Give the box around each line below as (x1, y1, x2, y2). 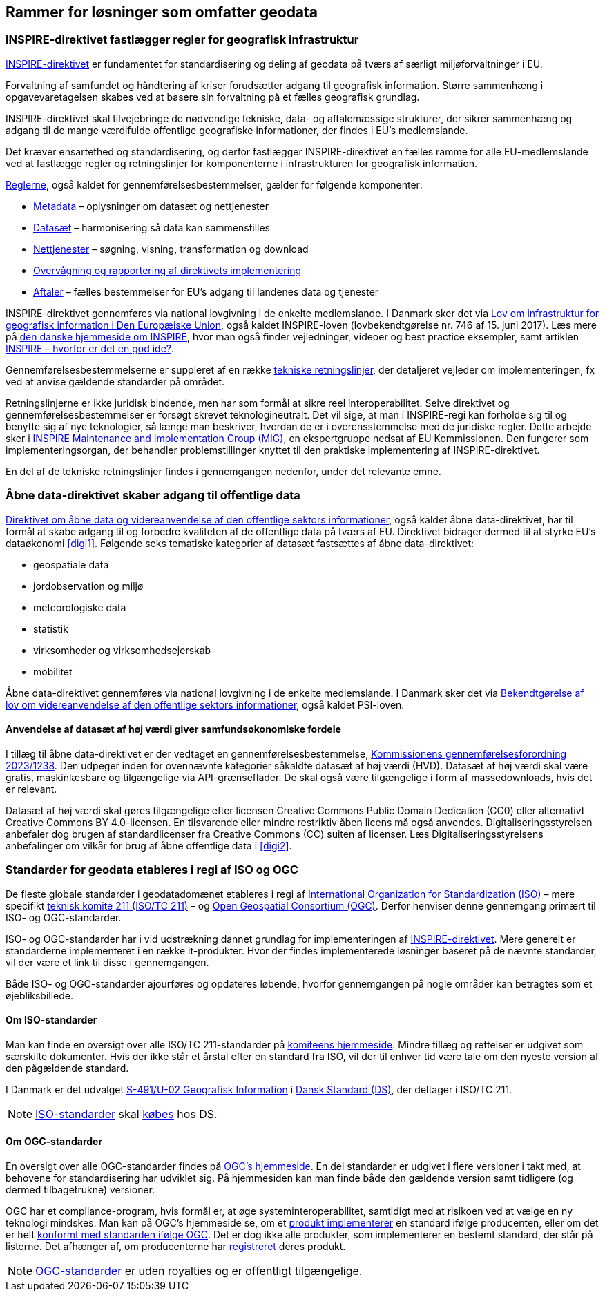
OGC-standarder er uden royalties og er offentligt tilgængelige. (35, 1263, 363, 1278)
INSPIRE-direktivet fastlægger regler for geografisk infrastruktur (6, 32, 359, 47)
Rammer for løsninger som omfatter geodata (6, 3, 318, 21)
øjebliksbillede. (6, 989, 74, 1001)
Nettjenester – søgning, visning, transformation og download (33, 242, 309, 255)
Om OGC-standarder (6, 1135, 103, 1148)
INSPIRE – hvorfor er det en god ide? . (6, 342, 175, 354)
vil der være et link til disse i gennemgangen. (6, 956, 209, 968)
